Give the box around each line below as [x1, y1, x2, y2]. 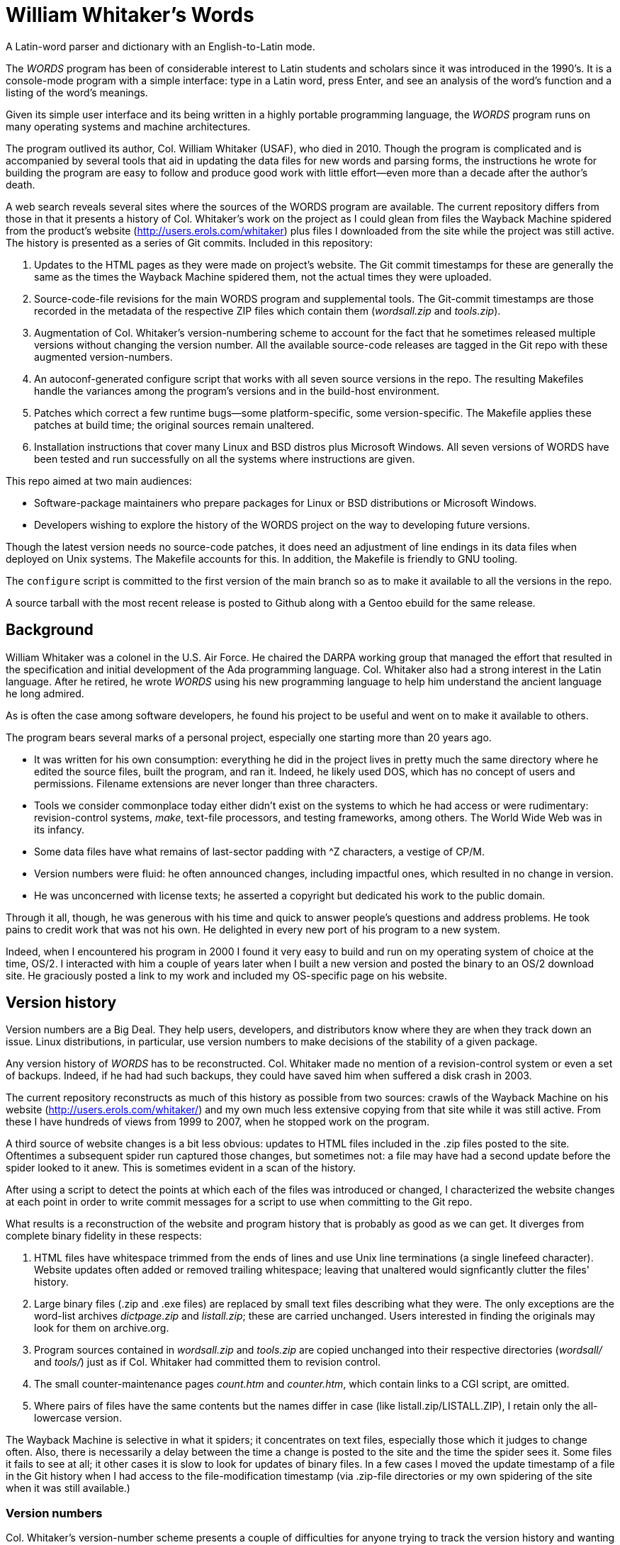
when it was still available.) [6, 1482, 130, 1495]
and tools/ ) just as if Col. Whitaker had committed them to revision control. [34, 1356, 381, 1369]
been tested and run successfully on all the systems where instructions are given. [34, 452, 415, 465]
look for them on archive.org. [34, 1322, 169, 1335]
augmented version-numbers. [34, 350, 173, 363]
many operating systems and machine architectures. [6, 120, 251, 133]
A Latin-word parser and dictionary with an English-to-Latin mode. [6, 40, 315, 52]
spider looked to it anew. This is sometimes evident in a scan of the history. [6, 1162, 356, 1174]
